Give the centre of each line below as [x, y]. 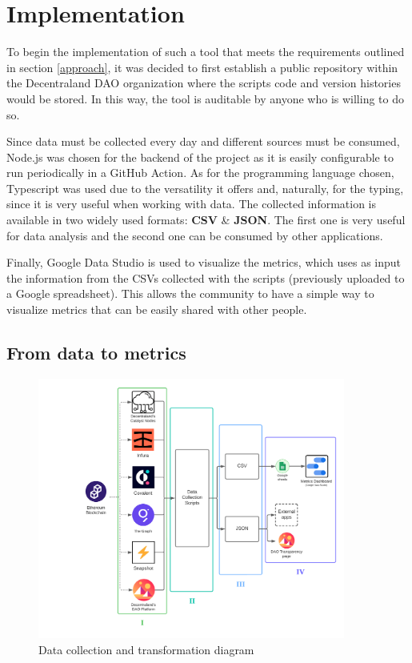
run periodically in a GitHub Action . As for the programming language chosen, [200, 173]
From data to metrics [96, 353]
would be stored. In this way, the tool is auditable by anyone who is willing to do [205, 98]
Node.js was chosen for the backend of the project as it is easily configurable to [200, 157]
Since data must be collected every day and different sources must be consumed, [203, 141]
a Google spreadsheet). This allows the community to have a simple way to [190, 293]
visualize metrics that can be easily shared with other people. [157, 309]
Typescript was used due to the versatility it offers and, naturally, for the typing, [205, 188]
